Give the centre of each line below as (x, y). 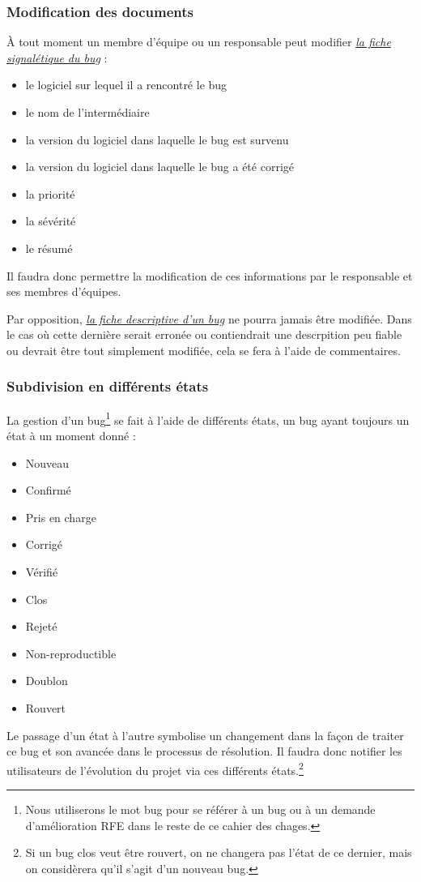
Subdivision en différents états (108, 386)
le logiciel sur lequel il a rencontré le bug (126, 85)
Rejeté (41, 626)
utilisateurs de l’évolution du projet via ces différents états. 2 (155, 769)
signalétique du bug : (57, 57)
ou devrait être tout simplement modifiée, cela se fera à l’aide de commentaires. (204, 350)
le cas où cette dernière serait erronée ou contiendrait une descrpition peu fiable (204, 334)
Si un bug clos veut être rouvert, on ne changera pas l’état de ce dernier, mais (219, 852)
